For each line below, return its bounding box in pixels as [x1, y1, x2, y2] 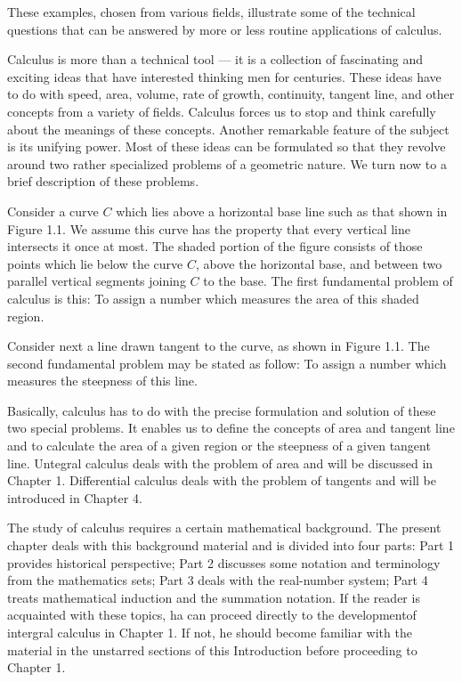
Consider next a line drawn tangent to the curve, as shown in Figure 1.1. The [7, 337, 430, 355]
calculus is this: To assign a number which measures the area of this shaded [7, 288, 419, 307]
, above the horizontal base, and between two [195, 254, 442, 272]
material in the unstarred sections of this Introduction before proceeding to [7, 640, 417, 659]
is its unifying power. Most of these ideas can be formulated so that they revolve [7, 137, 446, 156]
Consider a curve [7, 201, 99, 220]
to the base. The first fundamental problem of [203, 272, 453, 290]
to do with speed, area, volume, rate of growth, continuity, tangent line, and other [7, 85, 455, 103]
